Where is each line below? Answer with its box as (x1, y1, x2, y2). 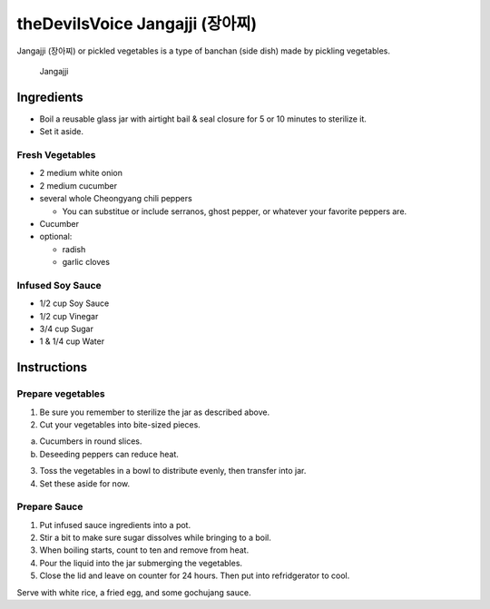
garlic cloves (62, 257, 111, 268)
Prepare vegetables (16, 388, 106, 400)
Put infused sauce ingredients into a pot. (39, 519, 191, 530)
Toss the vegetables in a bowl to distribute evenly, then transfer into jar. (39, 466, 307, 476)
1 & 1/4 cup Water (39, 336, 104, 347)
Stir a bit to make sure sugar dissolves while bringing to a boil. (39, 532, 272, 544)
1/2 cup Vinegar (39, 310, 99, 321)
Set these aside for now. (39, 477, 131, 489)
